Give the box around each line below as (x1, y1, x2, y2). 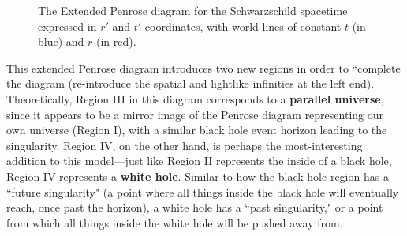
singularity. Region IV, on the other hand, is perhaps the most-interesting (6, 137, 363, 153)
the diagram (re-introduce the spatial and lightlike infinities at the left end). (6, 75, 375, 92)
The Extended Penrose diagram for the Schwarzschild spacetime (38, 2, 348, 18)
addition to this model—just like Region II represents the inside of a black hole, (6, 152, 392, 169)
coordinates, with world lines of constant (144, 17, 342, 34)
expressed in (38, 17, 97, 34)
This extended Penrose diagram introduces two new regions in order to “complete (6, 59, 401, 76)
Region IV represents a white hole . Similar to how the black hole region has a (6, 167, 389, 184)
